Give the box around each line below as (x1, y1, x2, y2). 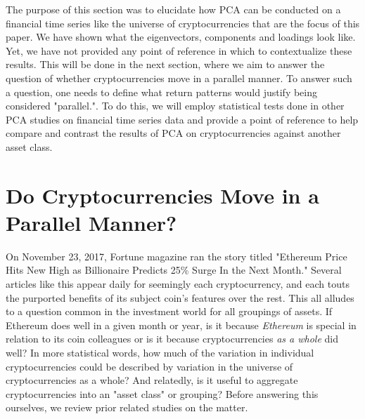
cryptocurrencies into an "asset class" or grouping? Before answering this (6, 386, 319, 401)
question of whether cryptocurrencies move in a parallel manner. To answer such (6, 70, 352, 85)
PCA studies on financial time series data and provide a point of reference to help (6, 112, 359, 126)
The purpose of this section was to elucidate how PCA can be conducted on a (6, 2, 341, 16)
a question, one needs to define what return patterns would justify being (6, 84, 318, 99)
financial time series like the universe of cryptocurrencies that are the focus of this (6, 15, 360, 30)
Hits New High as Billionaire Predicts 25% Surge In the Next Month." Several (6, 262, 342, 277)
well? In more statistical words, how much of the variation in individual (6, 345, 314, 359)
